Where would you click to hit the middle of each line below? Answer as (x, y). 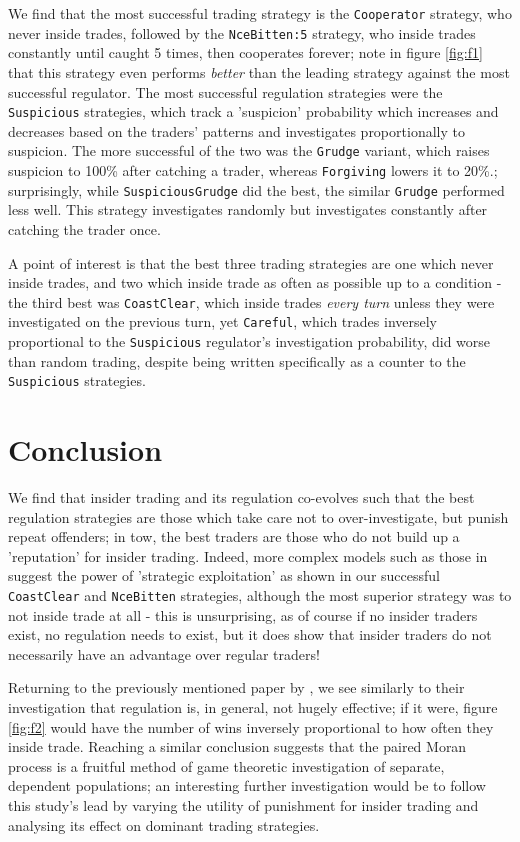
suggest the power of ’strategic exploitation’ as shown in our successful (224, 575)
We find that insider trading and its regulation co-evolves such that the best (241, 497)
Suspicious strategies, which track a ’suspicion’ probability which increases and (253, 111)
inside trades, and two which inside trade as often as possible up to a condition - (255, 282)
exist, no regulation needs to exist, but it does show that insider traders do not (250, 634)
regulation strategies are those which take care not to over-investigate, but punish (258, 516)
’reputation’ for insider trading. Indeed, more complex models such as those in (248, 555)
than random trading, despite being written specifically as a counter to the (237, 360)
